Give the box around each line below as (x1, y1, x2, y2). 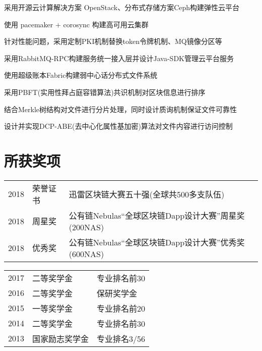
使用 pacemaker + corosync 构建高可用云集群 (4, 19, 149, 29)
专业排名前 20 (97, 302, 146, 314)
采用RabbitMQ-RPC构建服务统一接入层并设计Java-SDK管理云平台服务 (4, 53, 234, 63)
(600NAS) (69, 247, 104, 260)
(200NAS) (69, 221, 104, 233)
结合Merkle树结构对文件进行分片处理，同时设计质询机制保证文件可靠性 (4, 104, 237, 114)
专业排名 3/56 (97, 332, 146, 344)
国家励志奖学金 (32, 332, 89, 344)
